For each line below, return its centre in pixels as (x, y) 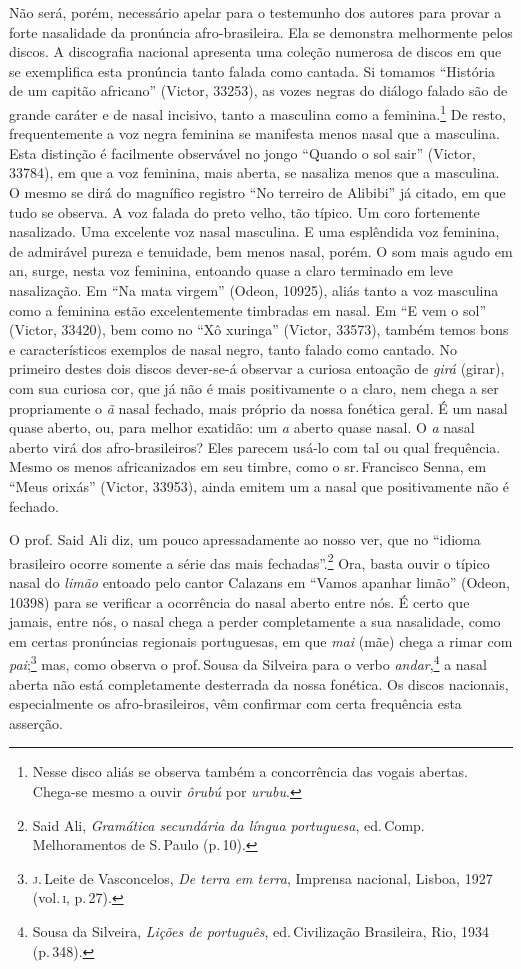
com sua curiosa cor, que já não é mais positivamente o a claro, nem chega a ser (254, 387)
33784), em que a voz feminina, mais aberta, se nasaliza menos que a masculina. (254, 172)
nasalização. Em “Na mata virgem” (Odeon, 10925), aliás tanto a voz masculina (254, 289)
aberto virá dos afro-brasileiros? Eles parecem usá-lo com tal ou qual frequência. (255, 446)
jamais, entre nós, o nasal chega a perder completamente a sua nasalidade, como (255, 621)
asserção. (36, 722)
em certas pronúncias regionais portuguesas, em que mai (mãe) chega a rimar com (261, 640)
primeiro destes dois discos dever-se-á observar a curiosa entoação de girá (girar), (257, 368)
